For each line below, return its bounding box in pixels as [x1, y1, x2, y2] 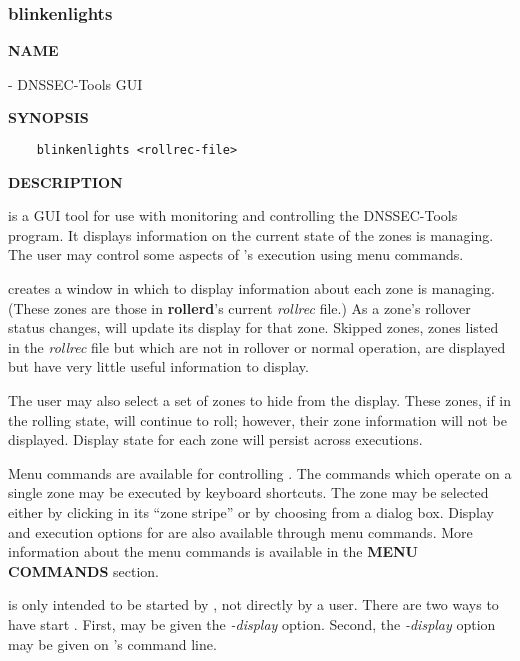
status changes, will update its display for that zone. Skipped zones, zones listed [8, 317, 499, 338]
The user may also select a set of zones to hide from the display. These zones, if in [8, 390, 512, 410]
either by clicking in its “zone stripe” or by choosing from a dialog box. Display [8, 501, 494, 522]
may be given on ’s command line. [8, 633, 217, 654]
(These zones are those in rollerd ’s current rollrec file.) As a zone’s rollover [8, 297, 471, 318]
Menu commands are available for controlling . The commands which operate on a [8, 462, 512, 483]
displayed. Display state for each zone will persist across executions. [8, 429, 423, 450]
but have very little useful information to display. [8, 356, 309, 377]
